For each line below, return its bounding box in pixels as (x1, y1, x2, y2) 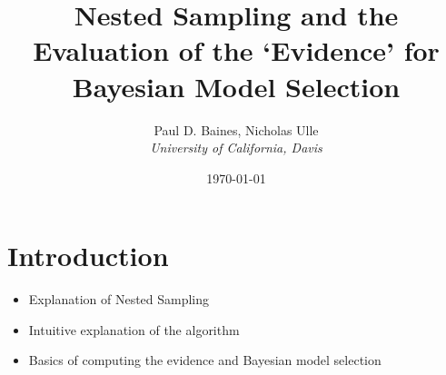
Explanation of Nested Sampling (28, 290, 210, 309)
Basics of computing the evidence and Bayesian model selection (28, 350, 382, 370)
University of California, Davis (150, 138, 322, 157)
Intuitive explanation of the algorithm (28, 320, 240, 339)
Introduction (7, 237, 169, 274)
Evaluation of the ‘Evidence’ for (33, 32, 440, 69)
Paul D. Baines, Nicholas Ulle (154, 120, 319, 139)
